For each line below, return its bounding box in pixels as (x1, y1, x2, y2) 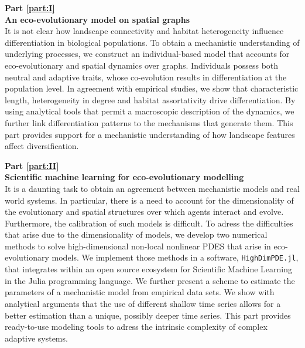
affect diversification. (5, 140, 79, 152)
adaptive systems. (5, 332, 68, 344)
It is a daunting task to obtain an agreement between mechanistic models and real (5, 182, 300, 194)
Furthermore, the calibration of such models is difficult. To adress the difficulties (5, 217, 293, 229)
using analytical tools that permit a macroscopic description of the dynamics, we (5, 105, 294, 117)
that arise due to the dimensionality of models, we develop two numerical (5, 228, 268, 241)
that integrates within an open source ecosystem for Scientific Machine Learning (5, 263, 293, 275)
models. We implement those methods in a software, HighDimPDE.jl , (52, 251, 299, 263)
